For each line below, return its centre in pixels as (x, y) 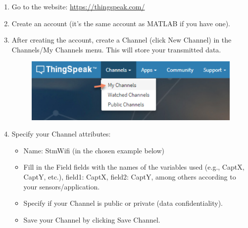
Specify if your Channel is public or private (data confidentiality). (123, 203)
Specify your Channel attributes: (61, 134)
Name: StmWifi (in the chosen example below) (94, 150)
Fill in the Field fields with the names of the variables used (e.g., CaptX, (134, 167)
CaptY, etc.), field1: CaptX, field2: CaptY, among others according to (130, 176)
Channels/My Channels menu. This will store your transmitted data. (116, 49)
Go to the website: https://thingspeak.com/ (78, 6)
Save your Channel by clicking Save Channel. (92, 219)
